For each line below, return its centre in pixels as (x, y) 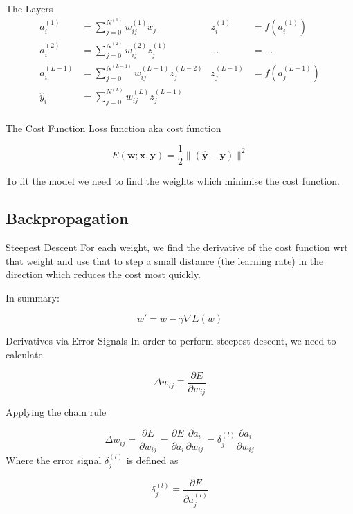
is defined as (152, 460)
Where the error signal (54, 460)
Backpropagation (67, 218)
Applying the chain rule (56, 412)
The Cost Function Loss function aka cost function (114, 128)
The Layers (29, 8)
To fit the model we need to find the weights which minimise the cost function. (173, 181)
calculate (24, 355)
